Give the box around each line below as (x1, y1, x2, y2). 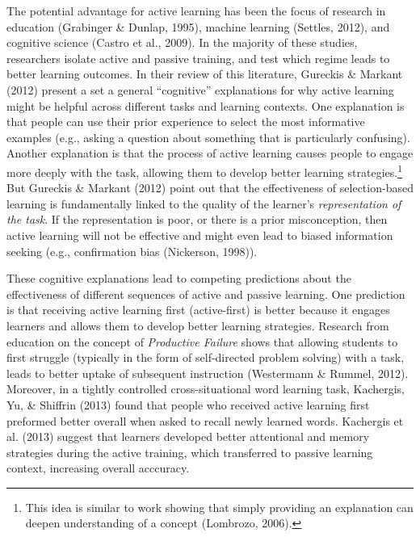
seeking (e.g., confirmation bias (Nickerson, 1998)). (6, 242, 258, 259)
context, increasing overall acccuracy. (6, 459, 190, 476)
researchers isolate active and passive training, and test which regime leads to (6, 49, 390, 66)
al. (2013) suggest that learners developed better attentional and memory (6, 428, 370, 445)
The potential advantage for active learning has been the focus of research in (6, 2, 386, 19)
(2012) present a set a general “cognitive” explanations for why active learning (6, 81, 394, 98)
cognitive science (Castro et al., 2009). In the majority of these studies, (6, 34, 358, 51)
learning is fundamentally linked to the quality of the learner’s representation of (6, 195, 401, 212)
